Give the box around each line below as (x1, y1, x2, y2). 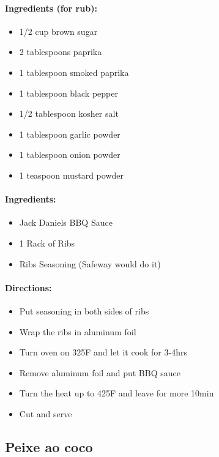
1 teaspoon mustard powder (19, 168, 124, 181)
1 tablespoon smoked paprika (19, 65, 129, 78)
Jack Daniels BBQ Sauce (19, 216, 113, 229)
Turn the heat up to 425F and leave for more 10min (19, 387, 214, 399)
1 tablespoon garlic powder (19, 127, 121, 140)
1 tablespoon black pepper (19, 86, 118, 99)
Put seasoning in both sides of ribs (19, 304, 149, 317)
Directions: (5, 281, 52, 294)
